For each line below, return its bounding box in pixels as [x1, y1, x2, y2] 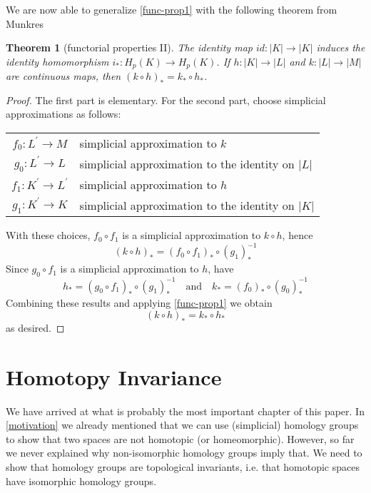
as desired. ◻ [6, 320, 65, 335]
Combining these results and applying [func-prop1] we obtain [6, 295, 273, 310]
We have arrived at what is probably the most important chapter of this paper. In [6, 403, 365, 418]
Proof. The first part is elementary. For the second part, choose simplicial [6, 92, 326, 107]
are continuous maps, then [6, 68, 121, 83]
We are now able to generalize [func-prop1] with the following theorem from [6, 2, 337, 16]
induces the [316, 40, 365, 55]
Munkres [6, 16, 44, 31]
